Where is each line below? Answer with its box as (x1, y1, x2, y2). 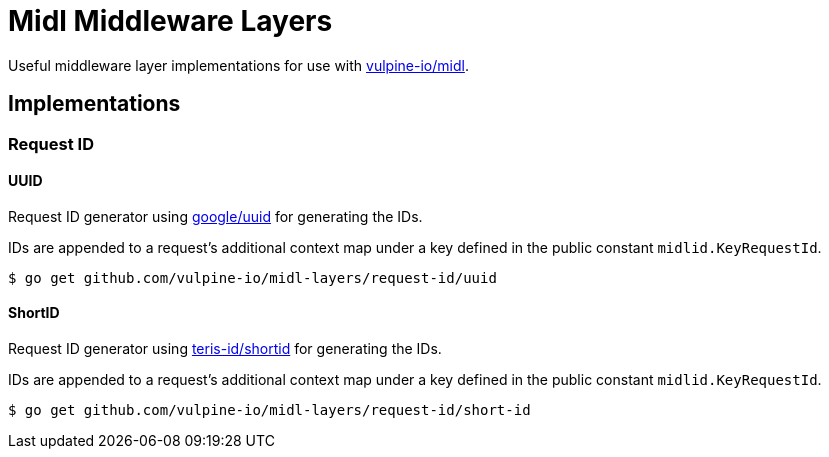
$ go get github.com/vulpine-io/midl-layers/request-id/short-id (8, 402, 531, 419)
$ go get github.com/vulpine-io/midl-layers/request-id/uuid (8, 269, 497, 286)
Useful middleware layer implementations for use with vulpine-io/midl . (8, 56, 469, 74)
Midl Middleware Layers (8, 4, 333, 38)
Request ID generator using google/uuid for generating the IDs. (8, 207, 423, 225)
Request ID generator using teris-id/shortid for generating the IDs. (8, 340, 442, 358)
